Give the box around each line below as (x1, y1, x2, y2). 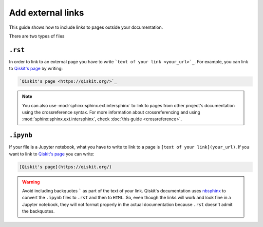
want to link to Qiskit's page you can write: (9, 151, 94, 157)
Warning (22, 179, 40, 185)
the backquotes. (22, 208, 55, 214)
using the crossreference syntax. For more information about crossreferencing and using (22, 109, 201, 115)
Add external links (9, 7, 84, 18)
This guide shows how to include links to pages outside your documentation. (9, 24, 163, 30)
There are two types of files (9, 33, 65, 39)
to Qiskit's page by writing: (9, 66, 63, 72)
